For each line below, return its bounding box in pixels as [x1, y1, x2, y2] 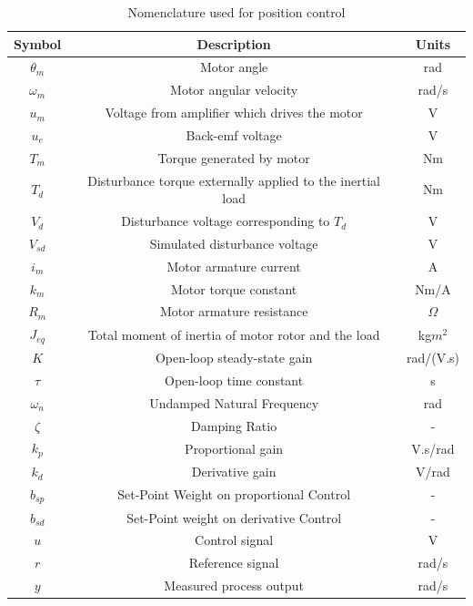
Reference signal [188, 553, 279, 572]
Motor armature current [166, 256, 301, 275]
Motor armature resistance [159, 302, 308, 321]
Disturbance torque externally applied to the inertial [87, 170, 380, 190]
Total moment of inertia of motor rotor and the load [87, 324, 380, 344]
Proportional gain [185, 438, 284, 457]
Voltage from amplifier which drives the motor [105, 103, 363, 122]
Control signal [195, 530, 274, 550]
